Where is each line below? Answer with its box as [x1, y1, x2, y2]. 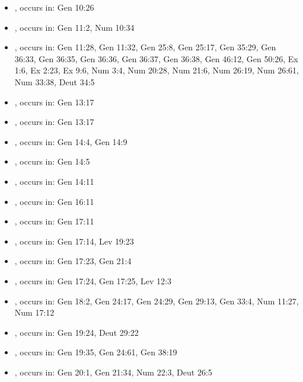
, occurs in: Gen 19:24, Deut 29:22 [14, 326, 139, 338]
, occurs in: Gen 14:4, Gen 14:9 [14, 135, 127, 147]
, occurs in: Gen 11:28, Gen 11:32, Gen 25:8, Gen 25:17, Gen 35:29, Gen [14, 41, 276, 53]
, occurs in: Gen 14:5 [14, 155, 90, 168]
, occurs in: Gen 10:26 [14, 1, 94, 13]
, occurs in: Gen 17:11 [14, 215, 94, 227]
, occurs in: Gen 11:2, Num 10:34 [14, 21, 135, 33]
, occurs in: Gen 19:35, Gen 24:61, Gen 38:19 [14, 346, 177, 358]
